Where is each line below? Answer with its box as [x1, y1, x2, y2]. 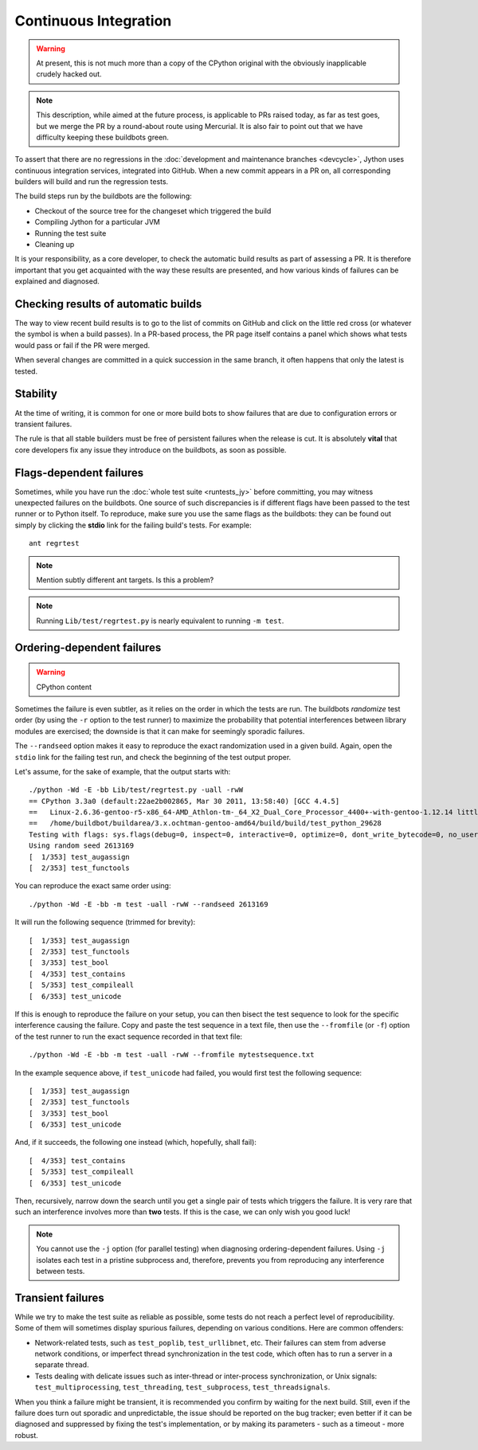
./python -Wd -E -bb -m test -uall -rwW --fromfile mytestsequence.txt [29, 1050, 315, 1060]
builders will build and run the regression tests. [14, 177, 169, 186]
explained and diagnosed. [14, 276, 100, 286]
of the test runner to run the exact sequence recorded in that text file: [14, 1032, 243, 1041]
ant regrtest [29, 539, 80, 548]
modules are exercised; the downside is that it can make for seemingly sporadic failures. [14, 726, 305, 736]
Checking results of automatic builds [14, 297, 202, 311]
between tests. [36, 1266, 85, 1276]
